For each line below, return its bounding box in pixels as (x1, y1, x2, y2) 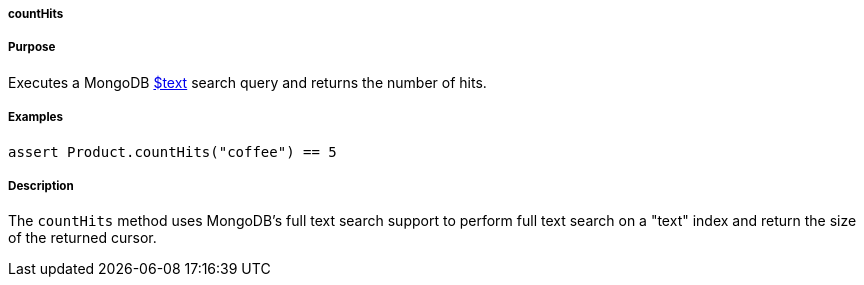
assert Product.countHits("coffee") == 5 (8, 143, 337, 160)
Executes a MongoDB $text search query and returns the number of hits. (8, 73, 487, 91)
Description (8, 178, 74, 193)
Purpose (8, 40, 56, 55)
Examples (8, 110, 63, 125)
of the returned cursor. (8, 229, 157, 247)
